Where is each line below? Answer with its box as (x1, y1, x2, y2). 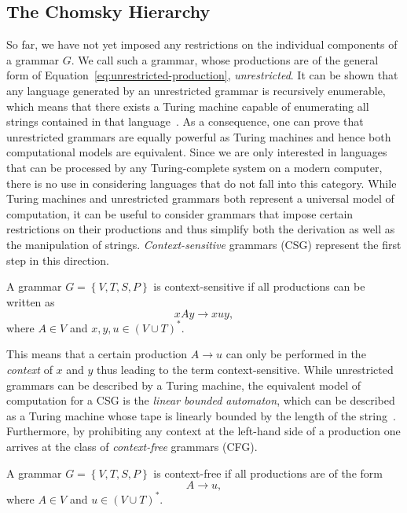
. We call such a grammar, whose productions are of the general (71, 51, 379, 68)
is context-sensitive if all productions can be (153, 278, 365, 295)
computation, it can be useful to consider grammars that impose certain (6, 205, 354, 222)
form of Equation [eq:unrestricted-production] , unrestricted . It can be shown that (6, 67, 398, 83)
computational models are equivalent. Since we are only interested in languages (6, 144, 387, 160)
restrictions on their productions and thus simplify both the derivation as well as (6, 221, 395, 237)
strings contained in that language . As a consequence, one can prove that (6, 113, 364, 130)
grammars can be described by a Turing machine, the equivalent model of (6, 376, 361, 393)
